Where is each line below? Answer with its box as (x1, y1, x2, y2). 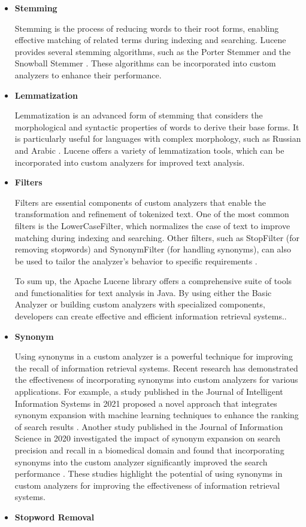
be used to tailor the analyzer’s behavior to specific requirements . (14, 254, 257, 267)
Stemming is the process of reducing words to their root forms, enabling (14, 22, 279, 34)
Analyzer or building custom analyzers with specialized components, (14, 298, 265, 310)
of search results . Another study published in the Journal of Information (14, 420, 283, 432)
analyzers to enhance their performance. (14, 68, 162, 81)
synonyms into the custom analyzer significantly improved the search (14, 455, 268, 468)
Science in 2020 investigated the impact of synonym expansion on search (14, 432, 281, 444)
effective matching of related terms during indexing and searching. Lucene (14, 33, 286, 46)
